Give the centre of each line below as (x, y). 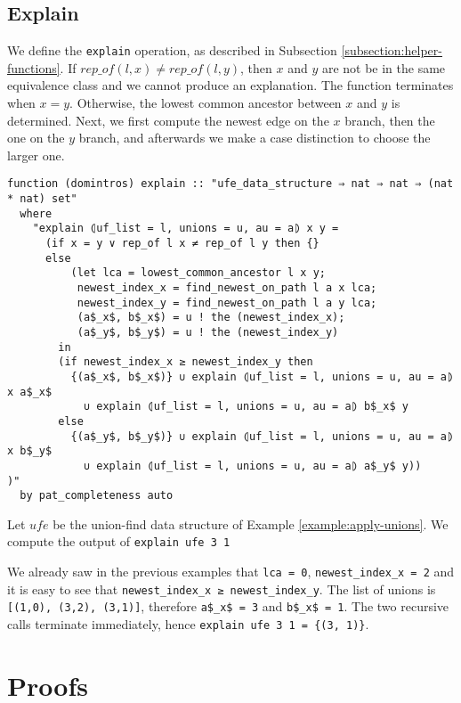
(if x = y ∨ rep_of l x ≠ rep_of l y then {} (182, 244)
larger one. (36, 155)
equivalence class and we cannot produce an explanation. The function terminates (230, 85)
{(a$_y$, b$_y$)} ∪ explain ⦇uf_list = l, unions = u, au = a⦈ (262, 436)
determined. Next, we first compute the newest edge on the (168, 120)
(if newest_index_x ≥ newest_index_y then (186, 362)
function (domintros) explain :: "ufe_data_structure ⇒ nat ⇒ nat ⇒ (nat (230, 184)
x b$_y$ (30, 451)
